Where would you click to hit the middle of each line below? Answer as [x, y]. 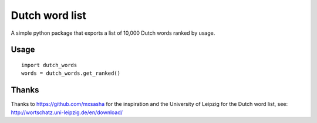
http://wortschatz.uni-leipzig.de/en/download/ [67, 112]
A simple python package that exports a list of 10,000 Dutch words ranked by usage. [113, 33]
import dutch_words [49, 65]
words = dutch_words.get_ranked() [71, 73]
